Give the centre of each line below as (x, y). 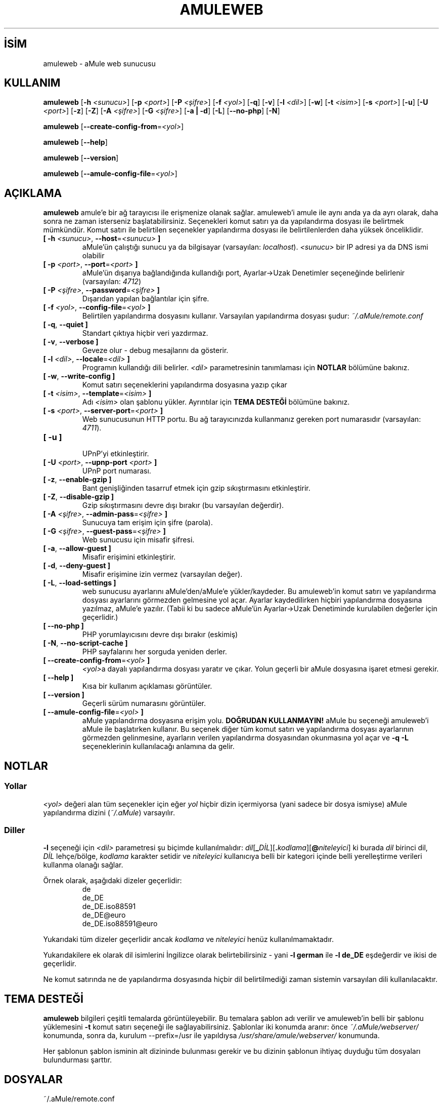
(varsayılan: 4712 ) (112, 282)
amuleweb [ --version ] (81, 158)
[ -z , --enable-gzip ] (77, 480)
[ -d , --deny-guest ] (77, 566)
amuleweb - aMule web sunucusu (99, 63)
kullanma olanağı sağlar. (83, 865)
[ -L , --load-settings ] (80, 583)
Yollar (16, 786)
